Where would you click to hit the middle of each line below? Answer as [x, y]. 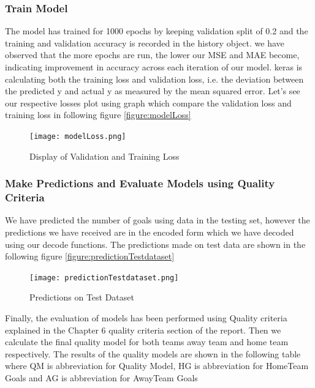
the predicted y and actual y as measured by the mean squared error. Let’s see [153, 91]
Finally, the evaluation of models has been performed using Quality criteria [146, 317]
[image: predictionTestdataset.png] [104, 278]
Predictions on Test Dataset [82, 297]
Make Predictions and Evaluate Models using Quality [140, 183]
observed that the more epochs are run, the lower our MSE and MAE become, [152, 55]
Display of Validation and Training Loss [104, 156]
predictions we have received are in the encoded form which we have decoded [150, 232]
